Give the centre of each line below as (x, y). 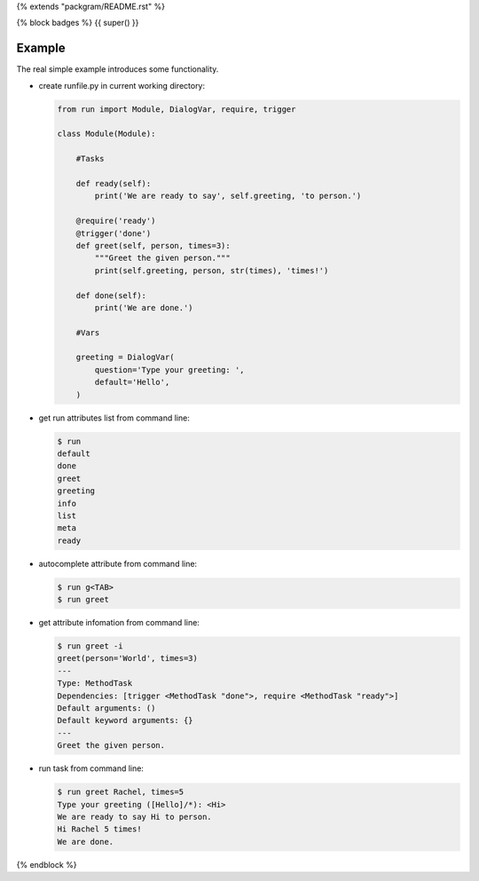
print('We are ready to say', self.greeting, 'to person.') (228, 196)
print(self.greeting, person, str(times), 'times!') (212, 270)
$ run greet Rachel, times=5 (121, 792)
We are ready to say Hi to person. (134, 817)
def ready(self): (114, 184)
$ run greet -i (90, 646)
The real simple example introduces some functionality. (118, 69)
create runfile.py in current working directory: (122, 85)
